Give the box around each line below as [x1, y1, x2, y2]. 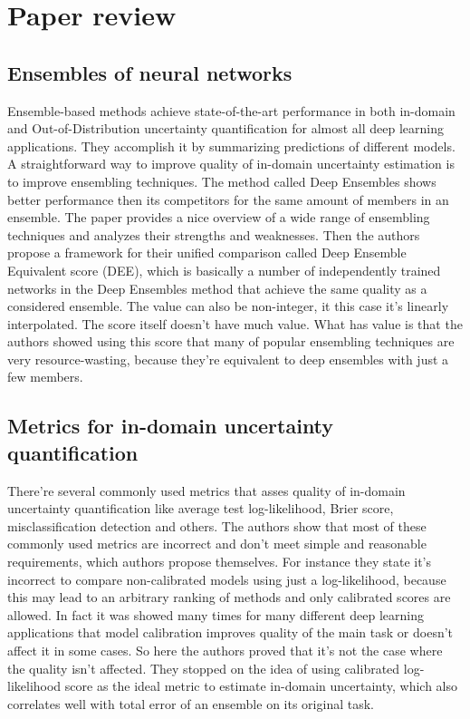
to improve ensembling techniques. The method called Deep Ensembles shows [7, 171, 436, 190]
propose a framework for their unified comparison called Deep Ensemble [7, 243, 407, 262]
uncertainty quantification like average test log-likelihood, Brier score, [7, 499, 394, 518]
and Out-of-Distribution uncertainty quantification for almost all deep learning [7, 119, 445, 138]
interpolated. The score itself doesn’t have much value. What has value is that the [7, 314, 463, 333]
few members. [7, 367, 83, 386]
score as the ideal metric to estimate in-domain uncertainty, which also [64, 676, 458, 695]
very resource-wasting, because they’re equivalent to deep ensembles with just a [7, 349, 449, 368]
